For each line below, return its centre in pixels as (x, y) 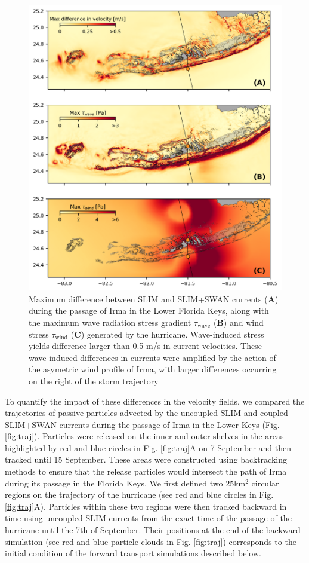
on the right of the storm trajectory (94, 380)
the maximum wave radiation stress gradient (110, 322)
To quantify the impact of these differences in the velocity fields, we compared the (155, 401)
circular (265, 483)
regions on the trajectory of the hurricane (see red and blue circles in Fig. (139, 495)
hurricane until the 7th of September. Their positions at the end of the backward (153, 530)
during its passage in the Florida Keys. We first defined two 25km (125, 483)
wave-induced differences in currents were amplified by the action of (152, 357)
